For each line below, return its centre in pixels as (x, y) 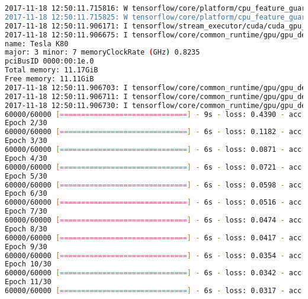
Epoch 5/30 (26, 176)
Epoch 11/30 (28, 282)
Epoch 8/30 (26, 229)
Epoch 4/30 (26, 158)
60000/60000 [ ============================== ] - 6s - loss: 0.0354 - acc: (155, 255)
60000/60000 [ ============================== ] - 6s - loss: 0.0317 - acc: (155, 291)
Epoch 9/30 (26, 246)
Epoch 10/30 (28, 264)
